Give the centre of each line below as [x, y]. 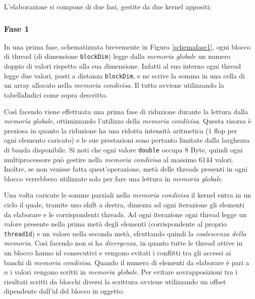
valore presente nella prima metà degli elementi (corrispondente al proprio [115, 224]
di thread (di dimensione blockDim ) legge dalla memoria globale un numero [117, 56]
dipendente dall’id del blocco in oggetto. [64, 291]
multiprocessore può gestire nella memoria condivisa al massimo [100, 159]
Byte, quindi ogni [217, 149]
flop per [226, 130]
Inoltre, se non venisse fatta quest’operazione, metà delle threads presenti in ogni [126, 169]
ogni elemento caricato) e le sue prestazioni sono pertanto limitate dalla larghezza [127, 140]
